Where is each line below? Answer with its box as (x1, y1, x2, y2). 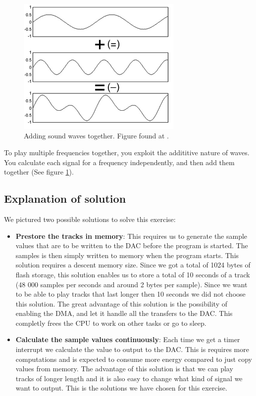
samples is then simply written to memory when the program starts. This (15, 250, 239, 260)
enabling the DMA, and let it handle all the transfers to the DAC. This (15, 308, 233, 318)
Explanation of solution (4, 191, 126, 206)
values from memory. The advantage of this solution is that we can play (15, 363, 233, 374)
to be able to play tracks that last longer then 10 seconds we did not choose (15, 289, 246, 299)
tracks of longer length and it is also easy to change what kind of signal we (15, 373, 243, 383)
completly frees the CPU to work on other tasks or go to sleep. (15, 317, 206, 328)
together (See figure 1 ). (4, 167, 74, 177)
